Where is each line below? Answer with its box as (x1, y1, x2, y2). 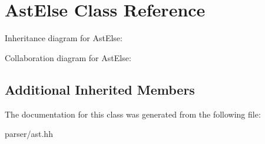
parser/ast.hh (5, 128, 53, 140)
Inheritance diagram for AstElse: (5, 32, 122, 44)
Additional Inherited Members (5, 80, 195, 98)
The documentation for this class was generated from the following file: (5, 108, 261, 120)
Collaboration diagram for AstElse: (5, 51, 131, 63)
